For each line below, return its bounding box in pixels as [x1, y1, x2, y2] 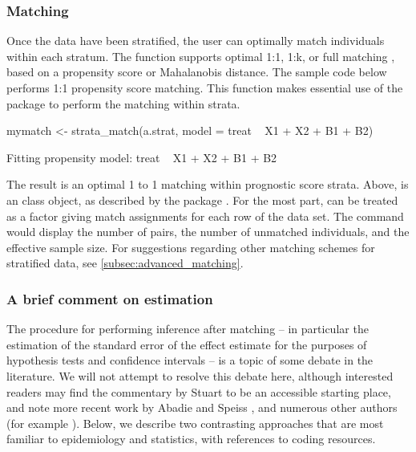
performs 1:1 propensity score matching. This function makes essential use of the [6, 79, 403, 96]
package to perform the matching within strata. [6, 95, 240, 112]
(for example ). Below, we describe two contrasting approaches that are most [6, 414, 384, 431]
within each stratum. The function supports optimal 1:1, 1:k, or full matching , [6, 47, 395, 64]
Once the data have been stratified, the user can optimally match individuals [6, 32, 385, 49]
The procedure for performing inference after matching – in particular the [6, 320, 369, 337]
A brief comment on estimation [6, 288, 213, 308]
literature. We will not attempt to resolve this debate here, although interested [6, 367, 394, 384]
